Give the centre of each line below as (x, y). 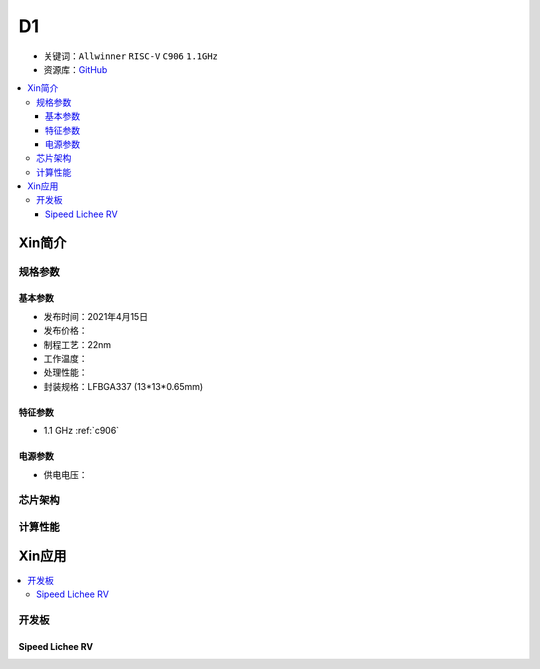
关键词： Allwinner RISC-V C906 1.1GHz (131, 56)
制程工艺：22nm (77, 344)
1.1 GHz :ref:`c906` (81, 431)
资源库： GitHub (75, 69)
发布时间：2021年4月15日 (96, 316)
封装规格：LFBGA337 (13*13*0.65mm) (123, 386)
